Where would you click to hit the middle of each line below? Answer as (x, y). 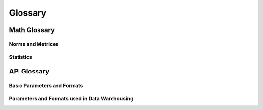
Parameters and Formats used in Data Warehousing (71, 98)
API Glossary (29, 71)
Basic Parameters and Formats (46, 86)
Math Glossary (32, 30)
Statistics (21, 57)
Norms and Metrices (34, 44)
